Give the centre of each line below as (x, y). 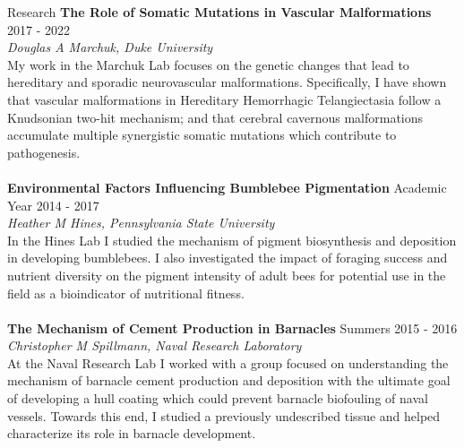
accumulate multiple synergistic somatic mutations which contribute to (202, 135)
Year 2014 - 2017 (53, 205)
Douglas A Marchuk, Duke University (110, 47)
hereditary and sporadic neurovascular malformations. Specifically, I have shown (227, 82)
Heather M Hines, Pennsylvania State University (141, 223)
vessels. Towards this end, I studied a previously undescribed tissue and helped (224, 415)
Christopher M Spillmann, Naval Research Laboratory (155, 345)
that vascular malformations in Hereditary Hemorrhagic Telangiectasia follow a (224, 99)
